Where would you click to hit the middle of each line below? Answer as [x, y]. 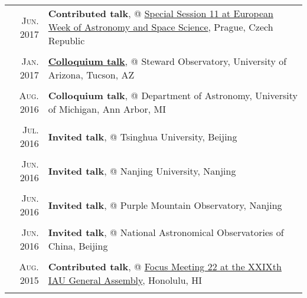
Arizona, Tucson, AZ [91, 75]
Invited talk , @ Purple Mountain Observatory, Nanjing [165, 205]
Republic [66, 40]
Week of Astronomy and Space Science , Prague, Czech [161, 27]
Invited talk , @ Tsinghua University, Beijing [143, 136]
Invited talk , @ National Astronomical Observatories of [166, 232]
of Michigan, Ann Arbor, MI [107, 109]
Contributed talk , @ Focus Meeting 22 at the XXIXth [165, 266]
